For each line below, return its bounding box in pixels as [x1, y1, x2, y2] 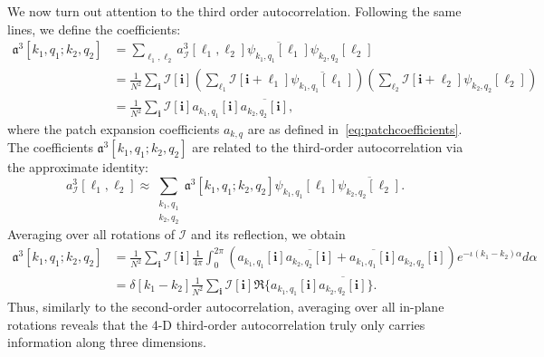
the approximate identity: [7, 158, 149, 177]
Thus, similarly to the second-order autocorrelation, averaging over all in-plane [7, 297, 444, 316]
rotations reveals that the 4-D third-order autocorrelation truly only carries [7, 314, 425, 333]
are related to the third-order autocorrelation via [192, 138, 463, 157]
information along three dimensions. [7, 333, 206, 352]
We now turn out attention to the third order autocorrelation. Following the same [7, 2, 462, 20]
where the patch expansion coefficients [7, 119, 220, 138]
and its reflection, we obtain [190, 224, 346, 243]
